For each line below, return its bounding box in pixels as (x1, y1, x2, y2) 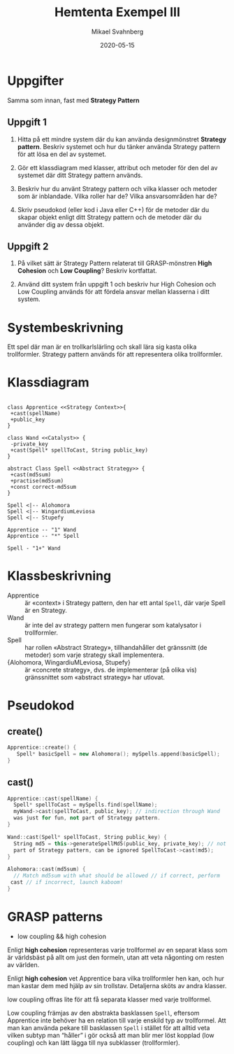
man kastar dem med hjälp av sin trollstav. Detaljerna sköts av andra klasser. (7, 981, 227, 990)
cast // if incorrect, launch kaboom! (10, 879, 124, 886)
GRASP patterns (7, 909, 103, 925)
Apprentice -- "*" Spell (7, 533, 80, 540)
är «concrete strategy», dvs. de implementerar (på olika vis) (24, 666, 197, 674)
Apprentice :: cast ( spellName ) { (7, 795, 98, 802)
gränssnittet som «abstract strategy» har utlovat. (24, 673, 166, 681)
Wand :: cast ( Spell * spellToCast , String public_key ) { (7, 833, 168, 840)
